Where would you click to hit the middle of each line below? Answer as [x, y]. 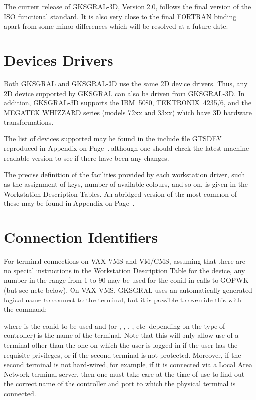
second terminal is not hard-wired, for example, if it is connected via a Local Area [128, 364]
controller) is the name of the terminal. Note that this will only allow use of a [121, 335]
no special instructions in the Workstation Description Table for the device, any [125, 270]
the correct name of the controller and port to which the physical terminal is [120, 383]
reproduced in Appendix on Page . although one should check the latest [113, 148]
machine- [238, 148]
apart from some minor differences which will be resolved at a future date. [116, 26]
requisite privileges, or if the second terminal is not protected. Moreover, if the [123, 354]
